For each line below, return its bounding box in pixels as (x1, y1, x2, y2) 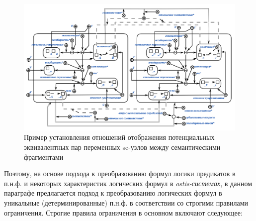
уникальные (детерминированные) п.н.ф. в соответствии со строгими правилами (4, 197, 249, 208)
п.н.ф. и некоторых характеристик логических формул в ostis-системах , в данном (4, 178, 253, 188)
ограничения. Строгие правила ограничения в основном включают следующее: (4, 207, 243, 218)
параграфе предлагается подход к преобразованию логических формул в (4, 188, 222, 198)
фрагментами (24, 151, 64, 162)
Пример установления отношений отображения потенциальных (24, 132, 215, 142)
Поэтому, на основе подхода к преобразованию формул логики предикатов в (4, 168, 236, 179)
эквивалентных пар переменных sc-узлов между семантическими (24, 141, 221, 152)
